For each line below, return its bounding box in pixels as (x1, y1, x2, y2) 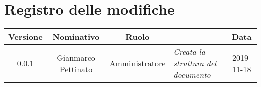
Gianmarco (57, 51, 95, 63)
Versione (8, 31, 43, 43)
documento (173, 69, 211, 81)
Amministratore (109, 57, 166, 69)
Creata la (173, 46, 205, 58)
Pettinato (59, 63, 93, 75)
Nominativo (52, 31, 100, 43)
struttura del (173, 57, 217, 69)
